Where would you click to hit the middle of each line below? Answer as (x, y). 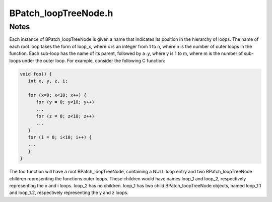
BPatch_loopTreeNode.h (61, 13)
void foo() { (36, 74)
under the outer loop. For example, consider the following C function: (94, 60)
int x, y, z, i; (48, 81)
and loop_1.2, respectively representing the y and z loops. (69, 193)
